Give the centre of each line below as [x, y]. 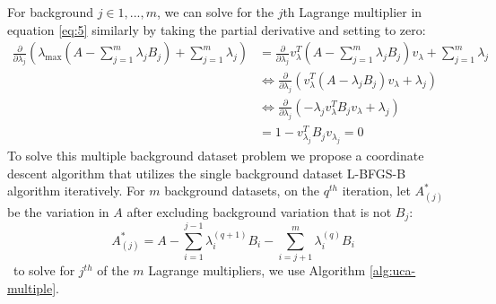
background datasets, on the [242, 191]
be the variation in [58, 211]
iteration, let [376, 191]
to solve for [44, 270]
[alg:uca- [392, 270]
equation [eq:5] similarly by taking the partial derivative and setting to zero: [217, 29]
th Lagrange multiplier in [352, 12]
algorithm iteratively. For [76, 191]
